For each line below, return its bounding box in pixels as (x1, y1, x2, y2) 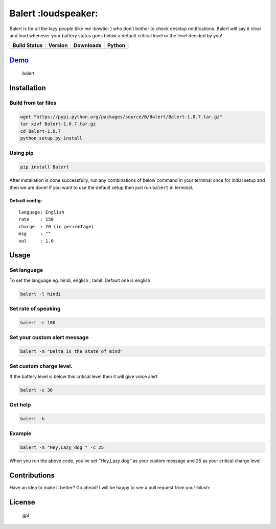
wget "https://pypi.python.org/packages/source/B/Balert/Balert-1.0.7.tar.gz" (20, 114, 222, 119)
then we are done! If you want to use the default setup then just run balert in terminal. (9, 184, 194, 190)
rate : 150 (18, 217, 54, 222)
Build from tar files (9, 100, 57, 107)
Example (9, 430, 32, 437)
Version (48, 42, 68, 49)
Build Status (12, 42, 43, 49)
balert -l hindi (20, 291, 61, 297)
